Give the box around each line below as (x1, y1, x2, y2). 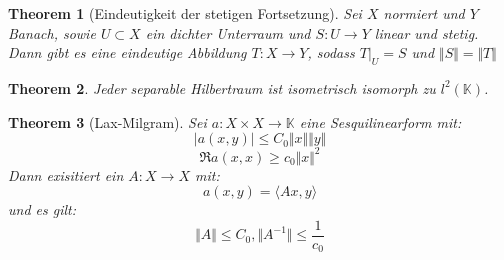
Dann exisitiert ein (8, 164, 124, 185)
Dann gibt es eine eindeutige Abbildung (8, 42, 247, 63)
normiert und (383, 3, 465, 23)
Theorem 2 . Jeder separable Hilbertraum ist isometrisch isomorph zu (8, 77, 436, 98)
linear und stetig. (374, 22, 479, 43)
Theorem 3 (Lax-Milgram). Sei (8, 111, 207, 132)
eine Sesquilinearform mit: (299, 111, 462, 132)
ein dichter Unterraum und (145, 22, 311, 43)
